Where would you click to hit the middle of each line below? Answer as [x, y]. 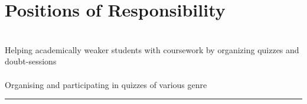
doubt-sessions [31, 61]
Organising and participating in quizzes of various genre [106, 84]
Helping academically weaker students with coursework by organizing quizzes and [152, 49]
